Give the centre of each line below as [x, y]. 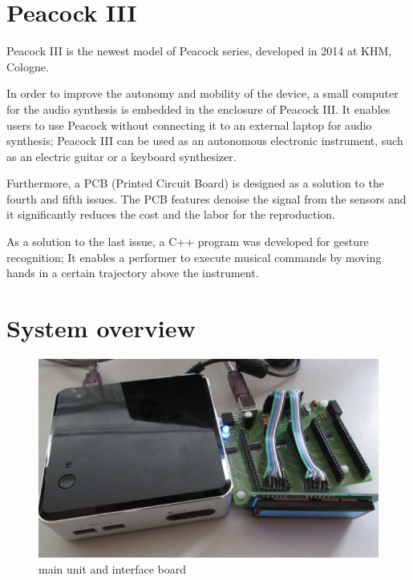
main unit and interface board [113, 569]
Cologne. [28, 66]
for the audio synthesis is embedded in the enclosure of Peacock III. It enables [198, 109]
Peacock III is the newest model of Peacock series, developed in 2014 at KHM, [199, 51]
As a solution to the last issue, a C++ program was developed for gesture [188, 242]
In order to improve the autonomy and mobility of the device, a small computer [202, 93]
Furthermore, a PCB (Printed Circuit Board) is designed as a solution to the [195, 183]
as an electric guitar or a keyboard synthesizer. [121, 156]
